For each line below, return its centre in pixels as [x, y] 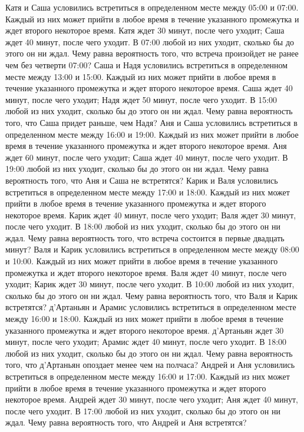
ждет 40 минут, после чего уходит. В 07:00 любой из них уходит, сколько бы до [150, 41]
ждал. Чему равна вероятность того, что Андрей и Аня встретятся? [126, 422]
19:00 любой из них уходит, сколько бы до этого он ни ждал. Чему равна [137, 169]
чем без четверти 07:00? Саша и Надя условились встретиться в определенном [147, 64]
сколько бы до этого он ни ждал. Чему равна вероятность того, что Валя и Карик [152, 295]
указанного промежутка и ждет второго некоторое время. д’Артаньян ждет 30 [145, 330]
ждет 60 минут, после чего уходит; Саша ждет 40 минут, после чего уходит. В [147, 157]
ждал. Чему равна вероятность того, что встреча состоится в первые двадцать [145, 237]
